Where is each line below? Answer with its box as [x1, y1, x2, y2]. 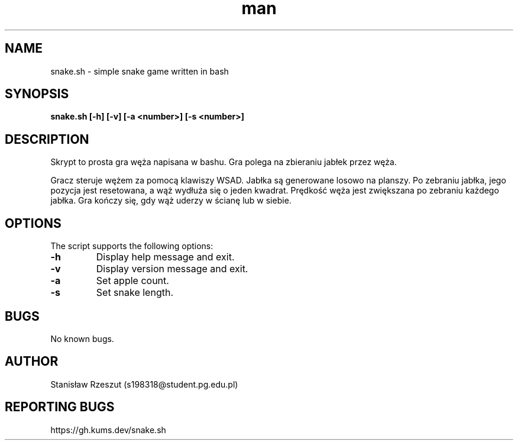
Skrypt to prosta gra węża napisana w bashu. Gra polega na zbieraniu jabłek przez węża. [50, 157, 397, 167]
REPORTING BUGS [5, 399, 115, 415]
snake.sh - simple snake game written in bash [50, 66, 229, 76]
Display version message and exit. [96, 263, 248, 275]
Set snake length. [96, 286, 174, 299]
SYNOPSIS [5, 86, 69, 102]
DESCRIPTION [5, 131, 89, 147]
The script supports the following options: [50, 241, 213, 251]
